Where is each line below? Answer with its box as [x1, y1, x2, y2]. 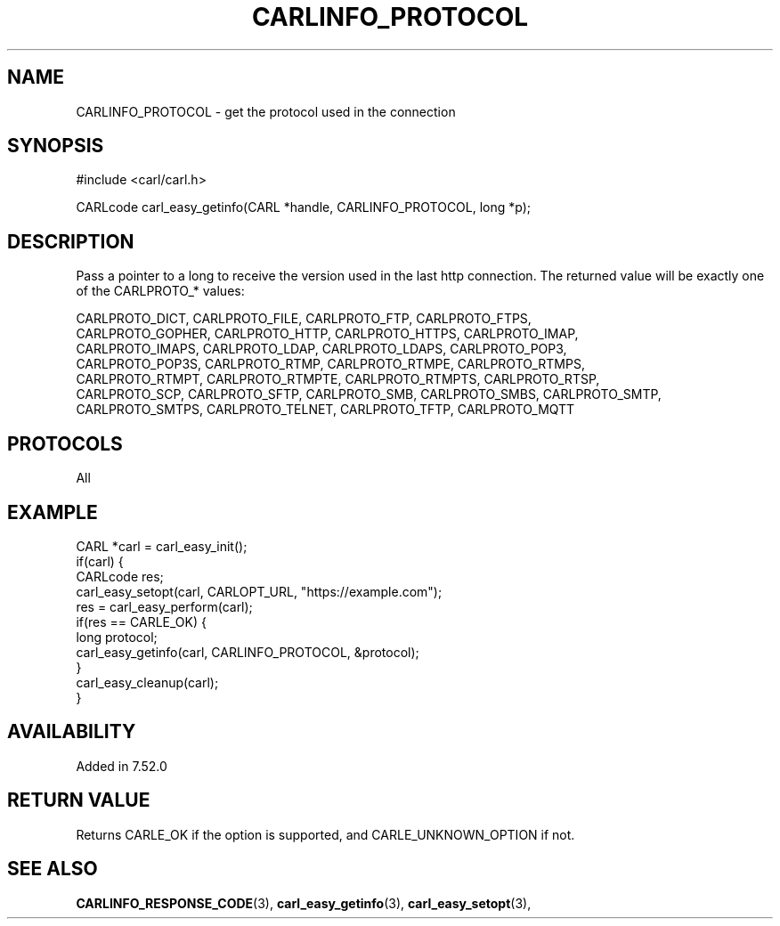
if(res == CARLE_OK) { [76, 613, 207, 630]
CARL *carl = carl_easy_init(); [76, 538, 248, 554]
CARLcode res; [76, 568, 164, 584]
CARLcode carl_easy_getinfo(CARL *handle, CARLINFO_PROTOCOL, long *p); [76, 199, 532, 215]
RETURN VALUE [7, 789, 150, 812]
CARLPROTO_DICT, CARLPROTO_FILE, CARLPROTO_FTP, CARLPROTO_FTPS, [76, 311, 532, 327]
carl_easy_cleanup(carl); [76, 674, 219, 690]
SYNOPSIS [7, 134, 104, 158]
